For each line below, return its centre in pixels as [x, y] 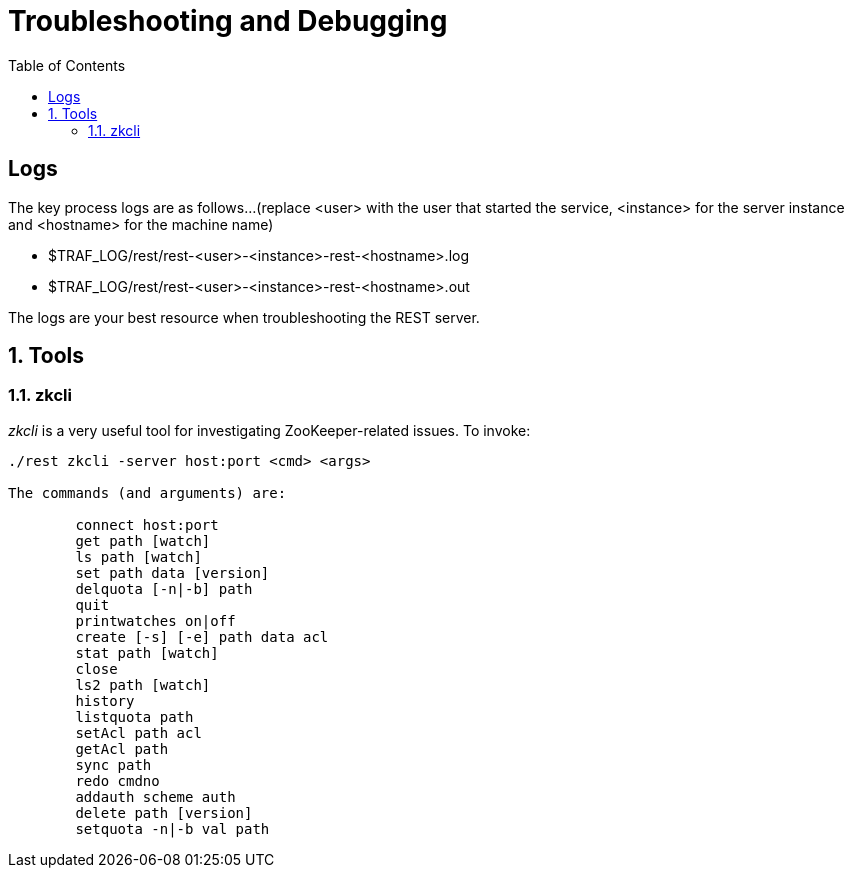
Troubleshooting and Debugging [228, 21]
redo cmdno [117, 780]
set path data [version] [172, 572]
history [105, 700]
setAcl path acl [138, 732]
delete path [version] [164, 812]
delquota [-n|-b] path [164, 588]
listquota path [134, 716]
